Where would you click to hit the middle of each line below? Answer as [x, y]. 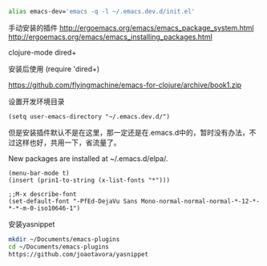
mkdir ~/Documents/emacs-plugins [64, 239]
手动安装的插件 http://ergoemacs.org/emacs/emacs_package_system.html [131, 27]
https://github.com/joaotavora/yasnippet [79, 254]
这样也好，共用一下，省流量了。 [68, 142]
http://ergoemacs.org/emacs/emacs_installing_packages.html [110, 37]
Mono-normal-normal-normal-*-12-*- [200, 201]
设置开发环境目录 [36, 101]
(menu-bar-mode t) [39, 173]
